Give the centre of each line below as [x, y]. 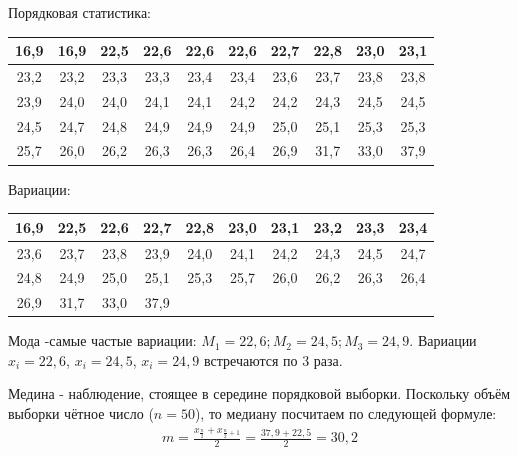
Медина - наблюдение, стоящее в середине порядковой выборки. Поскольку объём [259, 393]
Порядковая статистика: [79, 12]
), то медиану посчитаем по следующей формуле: [345, 413]
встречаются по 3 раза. [273, 359]
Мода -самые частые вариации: [102, 340]
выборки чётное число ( [81, 413]
